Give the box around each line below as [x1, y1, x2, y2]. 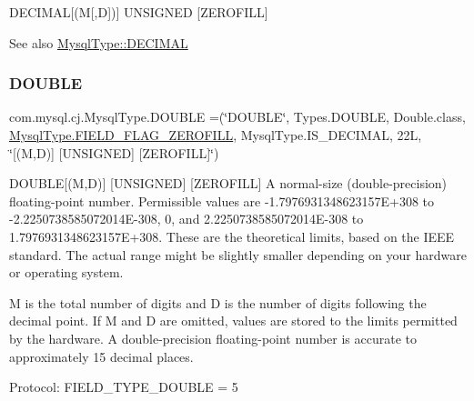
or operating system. [9, 263, 124, 282]
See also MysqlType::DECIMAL [9, 33, 188, 52]
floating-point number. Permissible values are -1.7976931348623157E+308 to [9, 191, 435, 210]
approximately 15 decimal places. [9, 346, 194, 366]
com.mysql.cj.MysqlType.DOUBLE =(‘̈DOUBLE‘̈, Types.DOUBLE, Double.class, [9, 107, 466, 126]
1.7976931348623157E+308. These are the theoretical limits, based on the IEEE [9, 226, 455, 246]
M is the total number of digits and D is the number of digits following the [9, 293, 427, 312]
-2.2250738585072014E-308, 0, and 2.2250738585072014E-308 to [9, 209, 364, 228]
